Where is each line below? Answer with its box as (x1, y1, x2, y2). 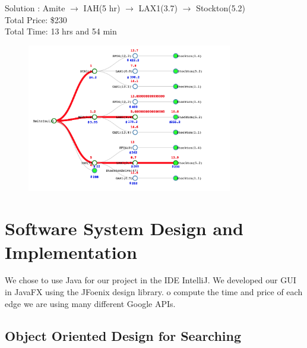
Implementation (5, 239, 137, 264)
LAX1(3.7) (138, 2, 178, 14)
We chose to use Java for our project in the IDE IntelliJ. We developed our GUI (5, 274, 296, 286)
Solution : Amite (5, 2, 65, 14)
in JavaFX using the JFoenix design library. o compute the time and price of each (5, 286, 303, 298)
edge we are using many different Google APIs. (5, 297, 176, 309)
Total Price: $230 (5, 13, 67, 26)
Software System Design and (5, 216, 243, 241)
